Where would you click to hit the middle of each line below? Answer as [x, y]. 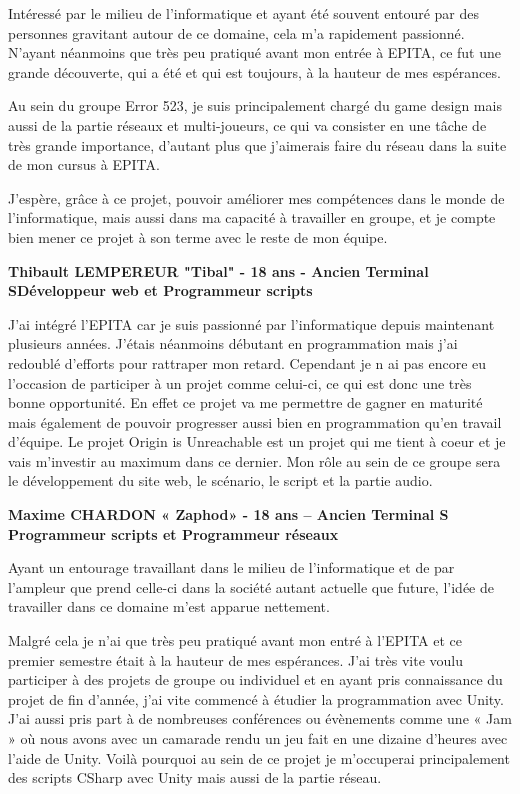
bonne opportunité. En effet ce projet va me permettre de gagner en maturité [245, 402]
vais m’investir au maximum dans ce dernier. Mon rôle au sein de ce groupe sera [254, 460]
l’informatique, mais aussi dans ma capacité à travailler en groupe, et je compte [252, 217]
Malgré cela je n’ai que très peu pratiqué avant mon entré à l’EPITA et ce [235, 640]
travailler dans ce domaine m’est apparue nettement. [169, 606]
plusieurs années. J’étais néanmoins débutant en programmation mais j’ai [233, 343]
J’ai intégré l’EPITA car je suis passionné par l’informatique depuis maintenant [251, 323]
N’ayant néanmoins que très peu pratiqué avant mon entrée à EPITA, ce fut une [254, 52]
